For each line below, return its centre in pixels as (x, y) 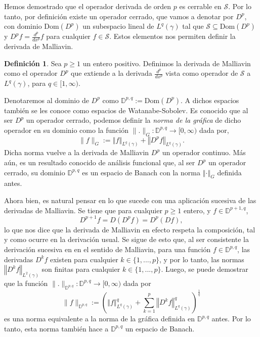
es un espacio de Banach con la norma (141, 172)
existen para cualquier (84, 259)
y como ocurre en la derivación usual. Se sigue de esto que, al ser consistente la (126, 239)
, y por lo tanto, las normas (202, 259)
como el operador (31, 73)
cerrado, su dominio (35, 172)
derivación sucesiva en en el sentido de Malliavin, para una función (107, 249)
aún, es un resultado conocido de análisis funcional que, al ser (100, 162)
